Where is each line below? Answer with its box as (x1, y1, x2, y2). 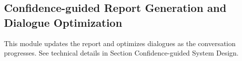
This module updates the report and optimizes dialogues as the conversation (4, 38, 236, 48)
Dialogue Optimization (4, 14, 122, 30)
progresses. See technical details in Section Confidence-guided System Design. (4, 48, 239, 58)
